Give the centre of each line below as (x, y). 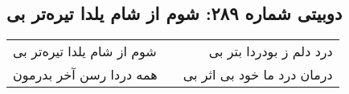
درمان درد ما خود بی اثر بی (258, 75)
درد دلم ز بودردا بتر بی (271, 51)
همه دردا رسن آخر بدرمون (85, 75)
